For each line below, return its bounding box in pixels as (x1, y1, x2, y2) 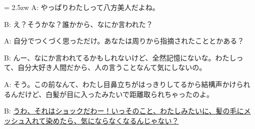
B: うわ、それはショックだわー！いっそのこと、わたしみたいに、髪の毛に (4, 105, 244, 116)
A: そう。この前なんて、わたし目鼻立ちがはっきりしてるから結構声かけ (4, 78, 236, 89)
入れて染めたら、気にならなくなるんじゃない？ (24, 115, 179, 125)
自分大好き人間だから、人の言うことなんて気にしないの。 (17, 62, 206, 72)
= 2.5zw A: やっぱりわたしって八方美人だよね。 (4, 2, 159, 12)
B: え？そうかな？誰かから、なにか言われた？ (4, 18, 153, 29)
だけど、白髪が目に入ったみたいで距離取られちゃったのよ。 (17, 88, 213, 99)
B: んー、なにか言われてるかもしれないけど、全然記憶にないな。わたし (4, 52, 236, 62)
